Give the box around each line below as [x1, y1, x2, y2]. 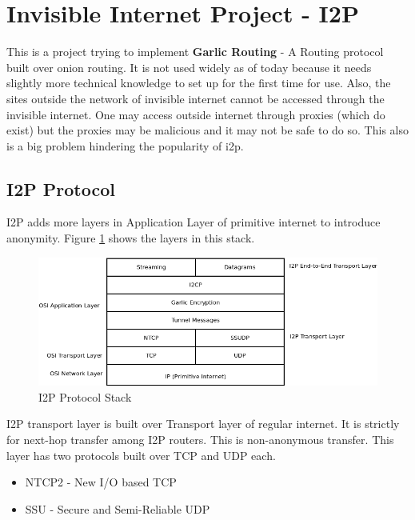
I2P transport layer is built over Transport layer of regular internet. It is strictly [6, 415, 400, 432]
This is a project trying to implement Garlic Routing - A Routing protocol [6, 43, 384, 60]
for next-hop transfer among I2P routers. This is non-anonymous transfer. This [6, 430, 394, 447]
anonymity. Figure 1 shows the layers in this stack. [6, 230, 255, 246]
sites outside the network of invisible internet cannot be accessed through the [6, 90, 385, 106]
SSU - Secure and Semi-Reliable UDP [25, 500, 210, 517]
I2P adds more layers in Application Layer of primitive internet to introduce [6, 214, 381, 230]
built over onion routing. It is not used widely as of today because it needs [6, 58, 372, 75]
